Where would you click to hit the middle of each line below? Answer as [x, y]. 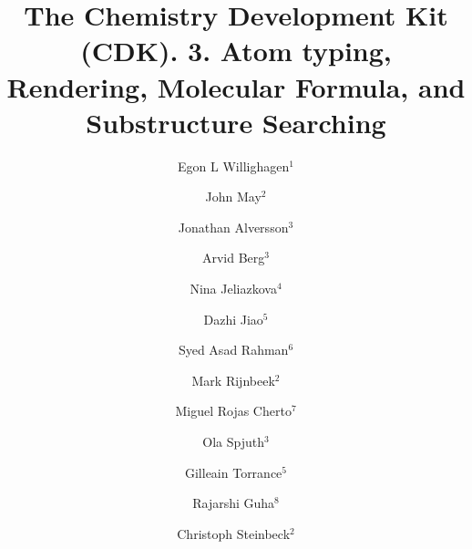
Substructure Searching [236, 122]
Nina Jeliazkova [233, 289]
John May [233, 197]
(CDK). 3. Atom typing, [236, 51]
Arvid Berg [233, 258]
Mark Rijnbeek [233, 380]
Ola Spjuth [234, 442]
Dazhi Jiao [233, 319]
